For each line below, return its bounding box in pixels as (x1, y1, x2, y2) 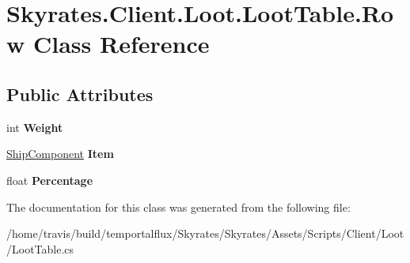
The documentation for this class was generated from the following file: (6, 198, 351, 215)
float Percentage (6, 171, 93, 188)
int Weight (6, 118, 63, 135)
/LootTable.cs (6, 240, 74, 257)
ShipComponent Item (6, 145, 114, 162)
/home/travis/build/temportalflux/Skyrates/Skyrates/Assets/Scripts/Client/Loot (6, 225, 404, 242)
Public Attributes (6, 81, 154, 106)
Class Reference (32, 28, 210, 60)
